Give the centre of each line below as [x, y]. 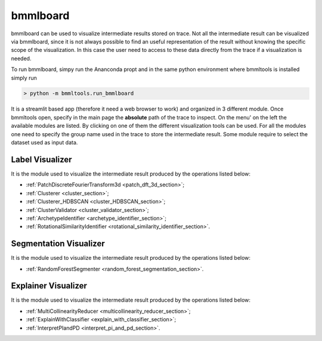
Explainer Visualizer [49, 286]
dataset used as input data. [44, 143]
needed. [21, 58]
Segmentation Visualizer [58, 244]
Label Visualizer [41, 159]
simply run [24, 78]
